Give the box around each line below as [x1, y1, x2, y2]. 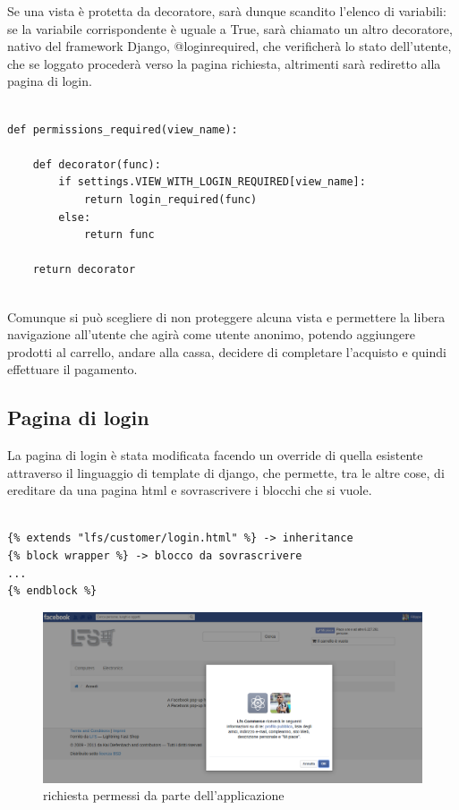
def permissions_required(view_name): [7, 123, 238, 136]
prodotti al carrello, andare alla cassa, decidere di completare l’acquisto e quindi [7, 342, 446, 361]
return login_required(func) [83, 192, 258, 206]
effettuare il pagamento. [7, 360, 138, 379]
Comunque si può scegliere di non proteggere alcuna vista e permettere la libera [7, 307, 446, 326]
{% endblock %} [7, 584, 98, 598]
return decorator [32, 263, 136, 277]
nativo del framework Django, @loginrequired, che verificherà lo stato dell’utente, [7, 37, 452, 55]
